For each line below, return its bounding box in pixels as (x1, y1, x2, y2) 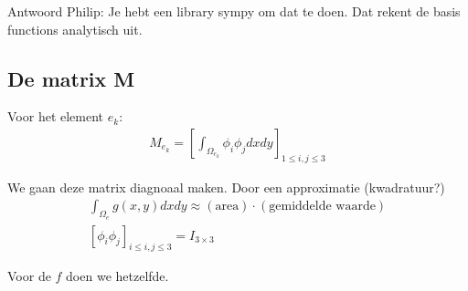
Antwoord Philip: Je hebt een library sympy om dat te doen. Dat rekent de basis (7, 2, 461, 20)
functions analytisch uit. (7, 19, 143, 38)
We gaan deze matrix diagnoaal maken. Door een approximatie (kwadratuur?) (7, 177, 445, 196)
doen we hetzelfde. (66, 266, 169, 286)
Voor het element (7, 107, 104, 126)
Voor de (7, 266, 51, 286)
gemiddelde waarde (269, 200, 376, 213)
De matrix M (7, 64, 135, 92)
